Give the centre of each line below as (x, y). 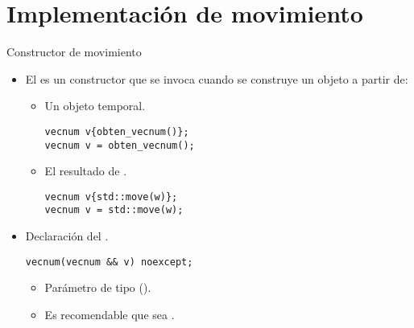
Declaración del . (67, 236)
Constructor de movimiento (74, 52)
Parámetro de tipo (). (98, 287)
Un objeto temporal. (95, 106)
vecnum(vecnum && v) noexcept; (109, 262)
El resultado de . (86, 171)
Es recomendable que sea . (110, 314)
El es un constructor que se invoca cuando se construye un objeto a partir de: (217, 78)
